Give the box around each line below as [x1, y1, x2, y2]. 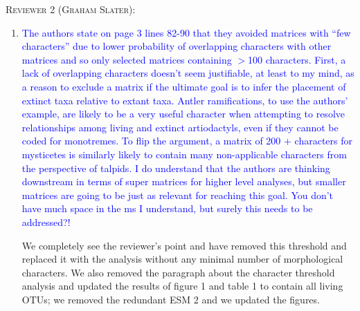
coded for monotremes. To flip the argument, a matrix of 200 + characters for [21, 133, 352, 148]
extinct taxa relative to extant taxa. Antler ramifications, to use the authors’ [21, 93, 348, 107]
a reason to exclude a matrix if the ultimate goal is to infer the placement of [21, 79, 346, 93]
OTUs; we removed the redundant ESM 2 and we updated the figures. [21, 292, 320, 306]
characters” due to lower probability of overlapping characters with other [21, 39, 332, 53]
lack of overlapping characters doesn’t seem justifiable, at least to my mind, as [21, 66, 354, 80]
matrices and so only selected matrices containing [21, 52, 232, 66]
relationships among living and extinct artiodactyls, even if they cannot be [21, 120, 339, 134]
